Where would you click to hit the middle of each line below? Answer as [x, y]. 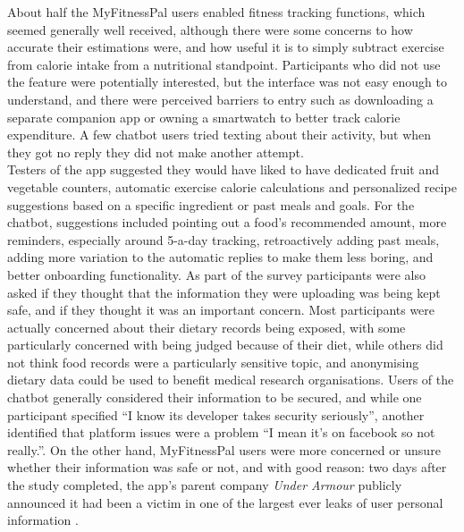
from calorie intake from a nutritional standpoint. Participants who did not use [224, 64]
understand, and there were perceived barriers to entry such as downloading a [220, 99]
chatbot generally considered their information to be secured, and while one [215, 397]
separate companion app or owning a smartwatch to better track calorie [204, 117]
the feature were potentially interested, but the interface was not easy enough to [227, 82]
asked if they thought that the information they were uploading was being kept [224, 292]
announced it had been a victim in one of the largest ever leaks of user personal [225, 502]
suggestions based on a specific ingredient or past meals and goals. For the [211, 204]
